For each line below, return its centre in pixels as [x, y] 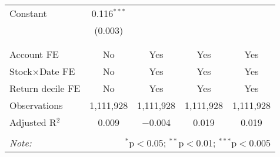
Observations [36, 105]
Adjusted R [33, 122]
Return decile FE [45, 88]
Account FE [34, 54]
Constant [28, 13]
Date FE [57, 71]
